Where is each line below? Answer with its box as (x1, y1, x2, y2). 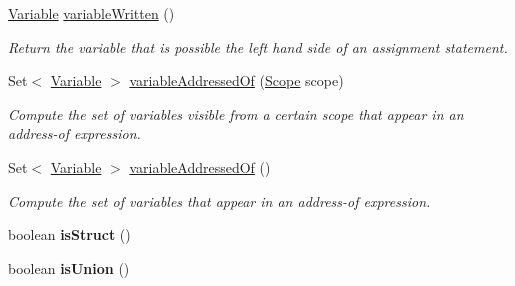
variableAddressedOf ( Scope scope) (129, 70, 344, 91)
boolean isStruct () (8, 224, 131, 245)
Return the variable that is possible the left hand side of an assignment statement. (8, 36, 508, 57)
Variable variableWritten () (8, 3, 175, 23)
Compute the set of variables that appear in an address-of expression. (8, 190, 431, 211)
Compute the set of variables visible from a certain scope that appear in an (8, 103, 464, 124)
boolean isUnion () (8, 257, 130, 278)
